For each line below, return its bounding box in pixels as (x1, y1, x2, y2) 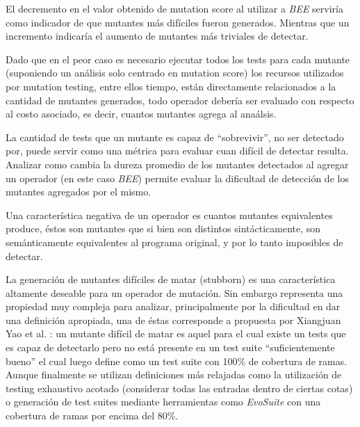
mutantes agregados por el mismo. (6, 184, 152, 199)
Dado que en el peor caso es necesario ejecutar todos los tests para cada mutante (6, 51, 350, 66)
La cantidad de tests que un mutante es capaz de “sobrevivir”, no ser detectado (6, 129, 344, 144)
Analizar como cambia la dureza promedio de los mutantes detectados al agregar (6, 156, 349, 171)
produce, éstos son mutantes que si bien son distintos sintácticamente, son (6, 221, 321, 236)
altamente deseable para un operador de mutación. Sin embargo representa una (6, 285, 343, 300)
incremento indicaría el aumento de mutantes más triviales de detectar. (6, 29, 309, 43)
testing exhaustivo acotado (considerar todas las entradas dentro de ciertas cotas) (6, 380, 353, 395)
